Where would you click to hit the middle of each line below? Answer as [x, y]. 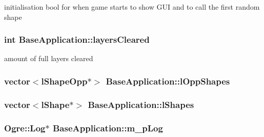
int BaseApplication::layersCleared [77, 39]
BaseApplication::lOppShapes [168, 81]
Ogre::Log [25, 128]
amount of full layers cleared [49, 58]
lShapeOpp [64, 81]
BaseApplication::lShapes [141, 104]
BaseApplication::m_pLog [108, 128]
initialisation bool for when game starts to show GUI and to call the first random [132, 7]
